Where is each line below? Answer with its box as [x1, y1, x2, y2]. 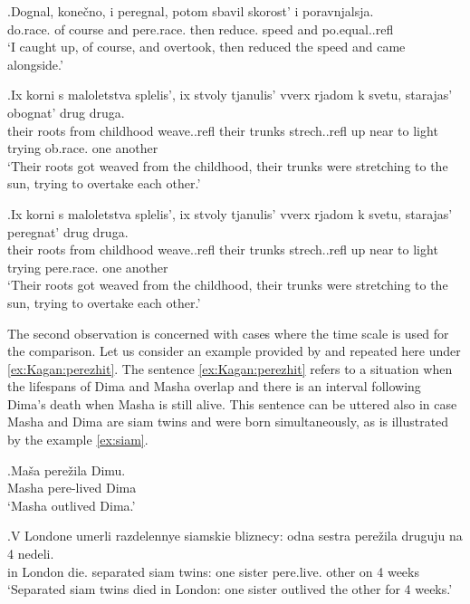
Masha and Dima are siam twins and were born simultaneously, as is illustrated [7, 412, 449, 431]
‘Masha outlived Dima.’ [7, 495, 136, 514]
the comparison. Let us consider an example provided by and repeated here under [7, 341, 461, 360]
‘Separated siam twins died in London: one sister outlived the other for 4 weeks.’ [7, 580, 453, 599]
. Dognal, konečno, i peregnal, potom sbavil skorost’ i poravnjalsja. [7, 2, 374, 20]
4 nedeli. [7, 544, 54, 563]
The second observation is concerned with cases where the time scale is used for [7, 323, 449, 342]
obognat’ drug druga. [7, 102, 125, 121]
